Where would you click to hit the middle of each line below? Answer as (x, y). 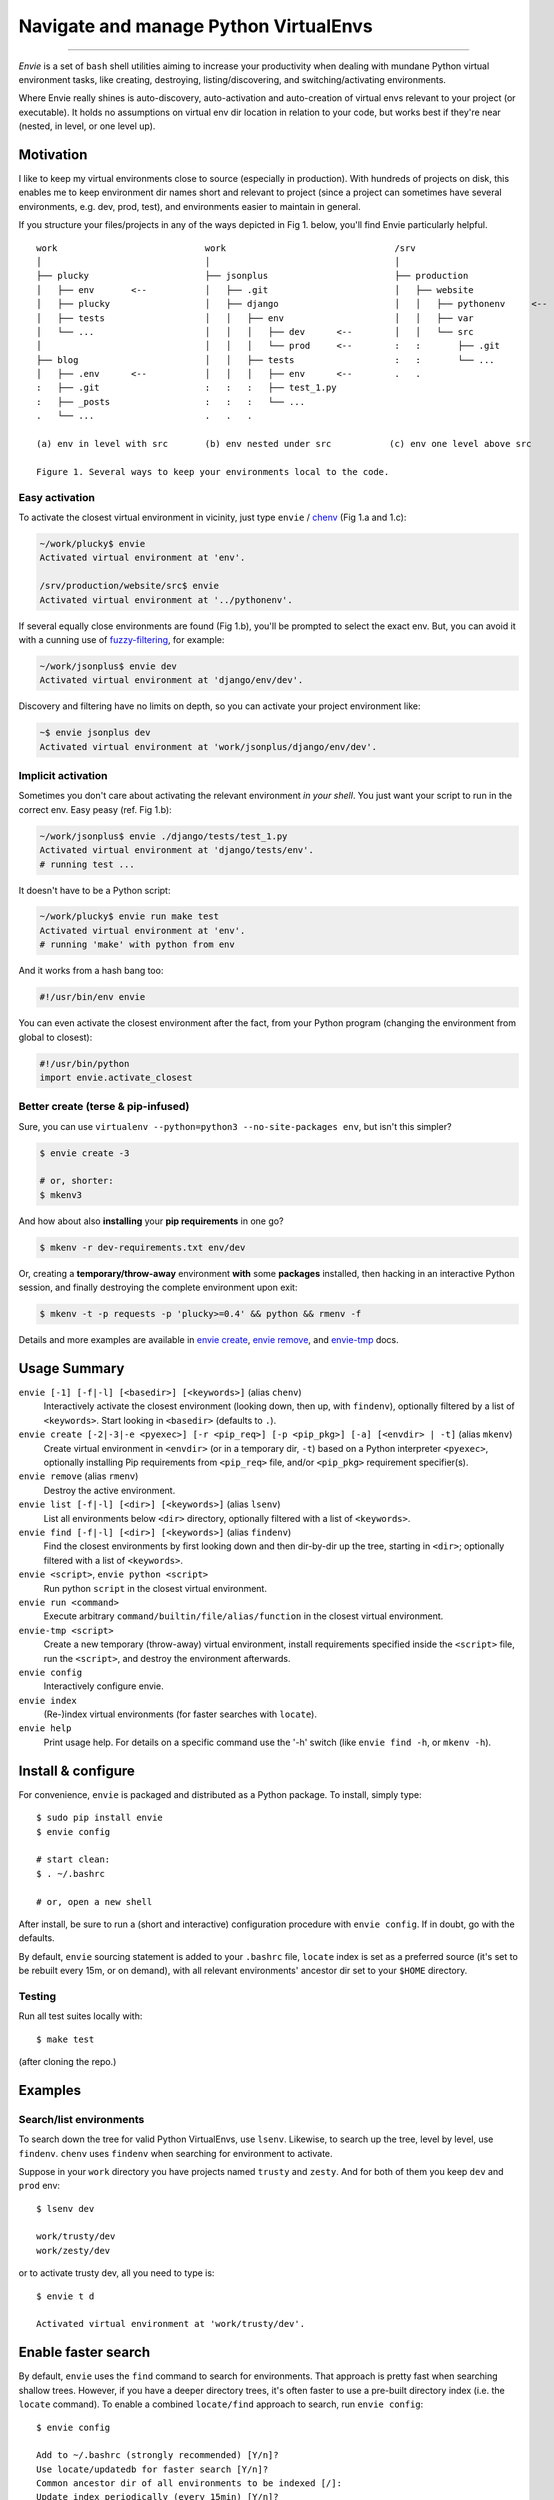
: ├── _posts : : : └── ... (170, 401)
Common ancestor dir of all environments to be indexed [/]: (189, 2483)
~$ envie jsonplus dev (95, 733)
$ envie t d (65, 2296)
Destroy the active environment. (109, 1490)
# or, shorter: (76, 1181)
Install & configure (76, 1770)
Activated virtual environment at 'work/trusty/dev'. (170, 2324)
